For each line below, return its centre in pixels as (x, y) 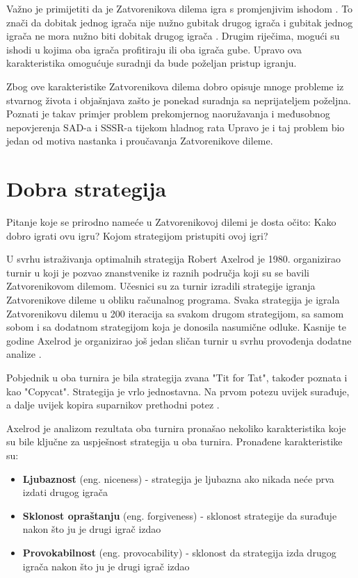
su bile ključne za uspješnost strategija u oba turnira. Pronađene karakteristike (174, 441)
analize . (24, 354)
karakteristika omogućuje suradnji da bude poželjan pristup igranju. (152, 63)
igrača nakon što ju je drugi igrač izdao (106, 566)
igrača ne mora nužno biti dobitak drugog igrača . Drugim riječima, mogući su (173, 36)
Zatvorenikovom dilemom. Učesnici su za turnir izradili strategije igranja (161, 286)
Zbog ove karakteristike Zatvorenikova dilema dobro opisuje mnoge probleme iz (175, 86)
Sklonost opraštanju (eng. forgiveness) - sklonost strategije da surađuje (180, 515)
